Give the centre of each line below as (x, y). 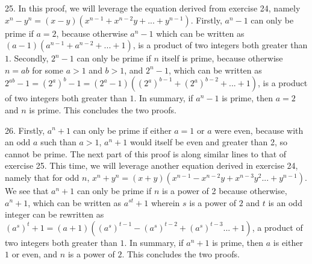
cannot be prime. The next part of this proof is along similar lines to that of (146, 153)
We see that (27, 190)
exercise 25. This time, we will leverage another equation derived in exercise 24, (151, 165)
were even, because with (259, 130)
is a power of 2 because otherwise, (224, 190)
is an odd (285, 202)
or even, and (35, 254)
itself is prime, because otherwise (222, 58)
